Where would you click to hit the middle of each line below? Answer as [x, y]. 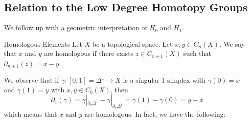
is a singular [141, 80]
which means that [31, 113]
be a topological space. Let [132, 44]
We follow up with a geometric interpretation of [76, 27]
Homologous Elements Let [43, 44]
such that [197, 53]
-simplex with [185, 80]
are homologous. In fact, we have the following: [155, 113]
